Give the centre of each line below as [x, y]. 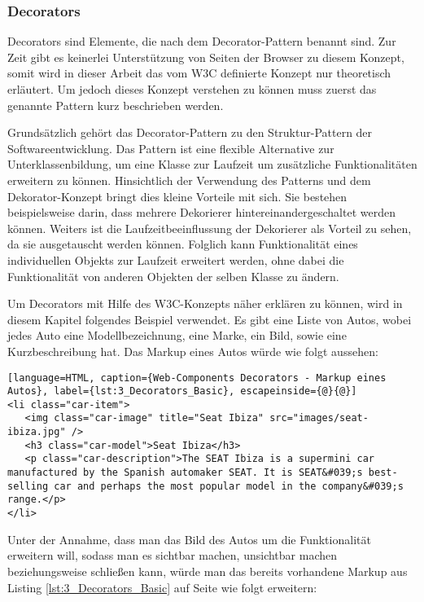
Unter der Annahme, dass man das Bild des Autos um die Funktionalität [189, 539]
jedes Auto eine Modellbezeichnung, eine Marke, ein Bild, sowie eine [177, 335]
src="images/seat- [319, 418]
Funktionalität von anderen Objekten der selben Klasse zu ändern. [173, 276]
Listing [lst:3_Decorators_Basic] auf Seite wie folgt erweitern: [162, 587]
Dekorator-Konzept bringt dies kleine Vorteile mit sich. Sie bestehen [177, 196]
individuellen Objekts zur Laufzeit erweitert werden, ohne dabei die [176, 259]
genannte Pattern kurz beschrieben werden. [116, 105]
